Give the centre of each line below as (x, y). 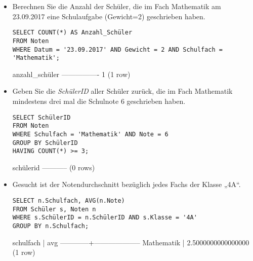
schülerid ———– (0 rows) (54, 167)
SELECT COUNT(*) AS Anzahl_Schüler (72, 33)
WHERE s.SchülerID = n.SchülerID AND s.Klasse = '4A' (105, 218)
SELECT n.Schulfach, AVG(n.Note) (69, 201)
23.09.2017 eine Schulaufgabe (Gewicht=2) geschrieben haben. (109, 16)
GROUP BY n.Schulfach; (51, 226)
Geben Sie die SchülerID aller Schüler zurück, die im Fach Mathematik (122, 91)
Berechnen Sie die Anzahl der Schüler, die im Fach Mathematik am (117, 6)
